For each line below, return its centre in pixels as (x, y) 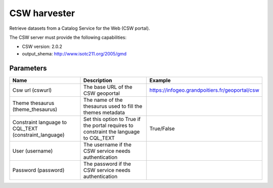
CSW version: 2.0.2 (42, 47)
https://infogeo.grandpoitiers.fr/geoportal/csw (204, 90)
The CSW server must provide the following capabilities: (68, 37)
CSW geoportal (102, 93)
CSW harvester (42, 13)
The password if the (107, 164)
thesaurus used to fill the (113, 106)
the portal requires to (108, 125)
